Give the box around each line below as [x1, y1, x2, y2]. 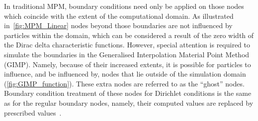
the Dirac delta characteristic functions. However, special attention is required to [4, 40, 250, 50]
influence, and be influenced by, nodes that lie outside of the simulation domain [4, 69, 246, 79]
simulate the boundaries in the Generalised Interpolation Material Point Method [4, 49, 250, 59]
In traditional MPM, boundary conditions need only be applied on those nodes [4, 1, 244, 11]
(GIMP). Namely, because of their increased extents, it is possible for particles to [4, 59, 251, 69]
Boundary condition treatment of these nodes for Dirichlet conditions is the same [4, 88, 252, 98]
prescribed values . [4, 107, 62, 118]
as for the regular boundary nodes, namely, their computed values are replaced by [4, 97, 254, 108]
